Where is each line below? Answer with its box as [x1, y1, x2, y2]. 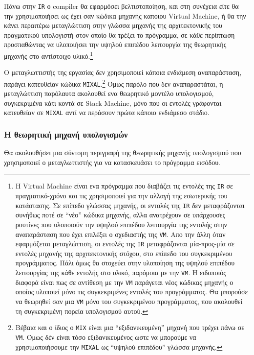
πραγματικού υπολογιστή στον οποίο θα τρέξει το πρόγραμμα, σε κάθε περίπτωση [4, 29, 235, 40]
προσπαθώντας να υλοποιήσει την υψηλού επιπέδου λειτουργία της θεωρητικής [4, 39, 227, 49]
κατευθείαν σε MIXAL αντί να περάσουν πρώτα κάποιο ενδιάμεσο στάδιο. [4, 107, 210, 118]
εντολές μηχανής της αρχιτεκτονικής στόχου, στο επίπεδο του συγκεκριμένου [15, 248, 233, 258]
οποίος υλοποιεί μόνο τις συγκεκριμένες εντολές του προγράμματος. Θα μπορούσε [15, 286, 248, 297]
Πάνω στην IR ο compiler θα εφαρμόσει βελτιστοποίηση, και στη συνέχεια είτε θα [4, 1, 239, 11]
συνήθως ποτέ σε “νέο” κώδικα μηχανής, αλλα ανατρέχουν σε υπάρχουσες [15, 210, 226, 220]
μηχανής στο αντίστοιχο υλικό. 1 [4, 49, 93, 61]
